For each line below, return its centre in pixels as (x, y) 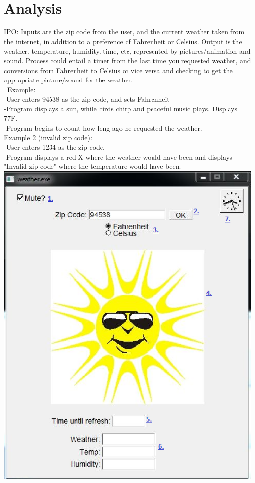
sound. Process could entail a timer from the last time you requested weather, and (127, 60)
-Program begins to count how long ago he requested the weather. (103, 128)
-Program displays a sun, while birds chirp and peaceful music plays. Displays (121, 108)
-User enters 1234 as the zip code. (54, 147)
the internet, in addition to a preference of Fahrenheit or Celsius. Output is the (123, 41)
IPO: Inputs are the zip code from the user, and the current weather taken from (124, 32)
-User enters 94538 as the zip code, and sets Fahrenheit (87, 99)
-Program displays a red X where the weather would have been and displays (118, 156)
